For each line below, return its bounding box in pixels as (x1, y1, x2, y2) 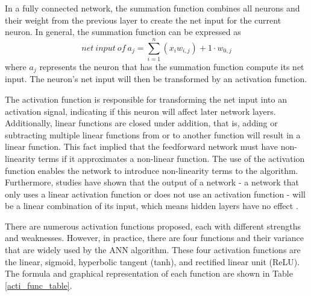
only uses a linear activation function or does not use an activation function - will (5, 187, 306, 200)
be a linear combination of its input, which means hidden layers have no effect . (5, 199, 298, 212)
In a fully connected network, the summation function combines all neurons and (5, 2, 300, 14)
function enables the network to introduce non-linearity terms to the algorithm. (5, 164, 298, 176)
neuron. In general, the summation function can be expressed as (5, 25, 241, 38)
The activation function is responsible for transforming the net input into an (5, 92, 287, 105)
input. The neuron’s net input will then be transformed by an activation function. (5, 72, 307, 85)
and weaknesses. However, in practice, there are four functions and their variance (5, 231, 304, 244)
